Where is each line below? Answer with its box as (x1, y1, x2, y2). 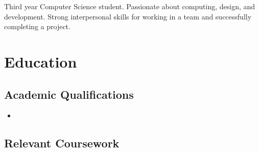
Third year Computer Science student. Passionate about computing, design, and (4, 1, 255, 11)
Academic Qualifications (4, 86, 134, 102)
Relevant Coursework (4, 135, 120, 151)
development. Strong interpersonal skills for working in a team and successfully (4, 11, 252, 21)
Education (4, 51, 77, 72)
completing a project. (4, 21, 70, 32)
